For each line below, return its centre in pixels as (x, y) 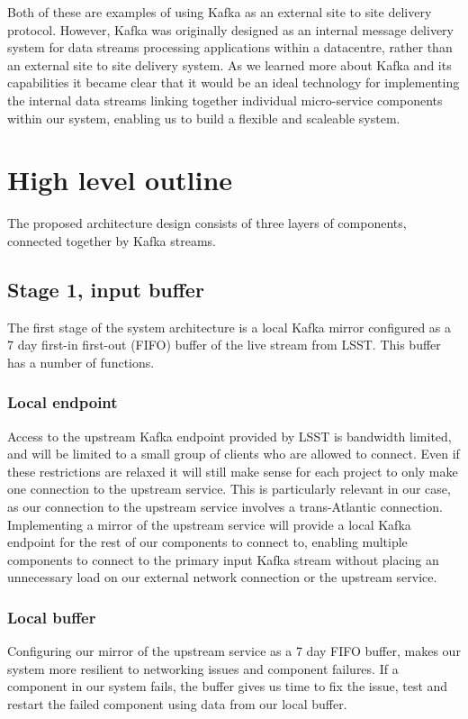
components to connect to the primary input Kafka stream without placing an (223, 559)
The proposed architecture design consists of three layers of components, (207, 223)
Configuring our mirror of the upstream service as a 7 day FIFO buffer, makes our (234, 651)
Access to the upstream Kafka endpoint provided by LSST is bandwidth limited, (229, 436)
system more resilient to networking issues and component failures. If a (203, 668)
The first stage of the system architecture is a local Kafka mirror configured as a (229, 327)
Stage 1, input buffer (106, 289)
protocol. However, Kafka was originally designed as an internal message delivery (231, 29)
